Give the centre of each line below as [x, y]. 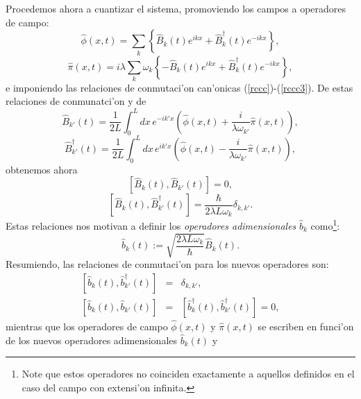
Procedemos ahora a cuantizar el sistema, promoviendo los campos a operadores [176, 8]
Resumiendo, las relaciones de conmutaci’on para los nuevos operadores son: [167, 264]
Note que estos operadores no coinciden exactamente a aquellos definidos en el [188, 374]
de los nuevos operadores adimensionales [92, 340]
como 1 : [325, 224]
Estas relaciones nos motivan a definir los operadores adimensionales [151, 225]
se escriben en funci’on [306, 326]
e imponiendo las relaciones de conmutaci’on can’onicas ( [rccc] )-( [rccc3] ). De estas [179, 87]
